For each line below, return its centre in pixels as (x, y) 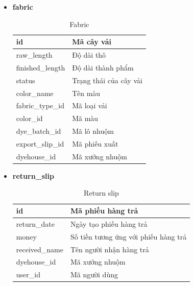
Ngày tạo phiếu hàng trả (109, 223)
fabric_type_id (40, 105)
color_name (35, 93)
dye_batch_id (39, 131)
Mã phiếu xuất (95, 143)
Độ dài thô (89, 55)
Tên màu (86, 93)
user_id (28, 275)
